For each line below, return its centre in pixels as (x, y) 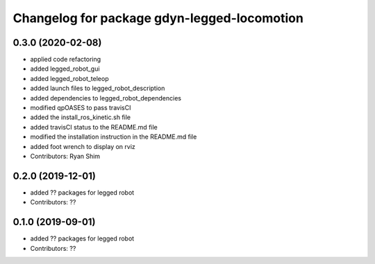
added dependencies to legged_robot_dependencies (106, 98)
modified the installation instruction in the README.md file (114, 137)
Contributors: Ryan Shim (65, 156)
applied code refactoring (66, 60)
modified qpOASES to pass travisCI (81, 108)
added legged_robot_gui (65, 69)
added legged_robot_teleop (69, 78)
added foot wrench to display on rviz (83, 146)
